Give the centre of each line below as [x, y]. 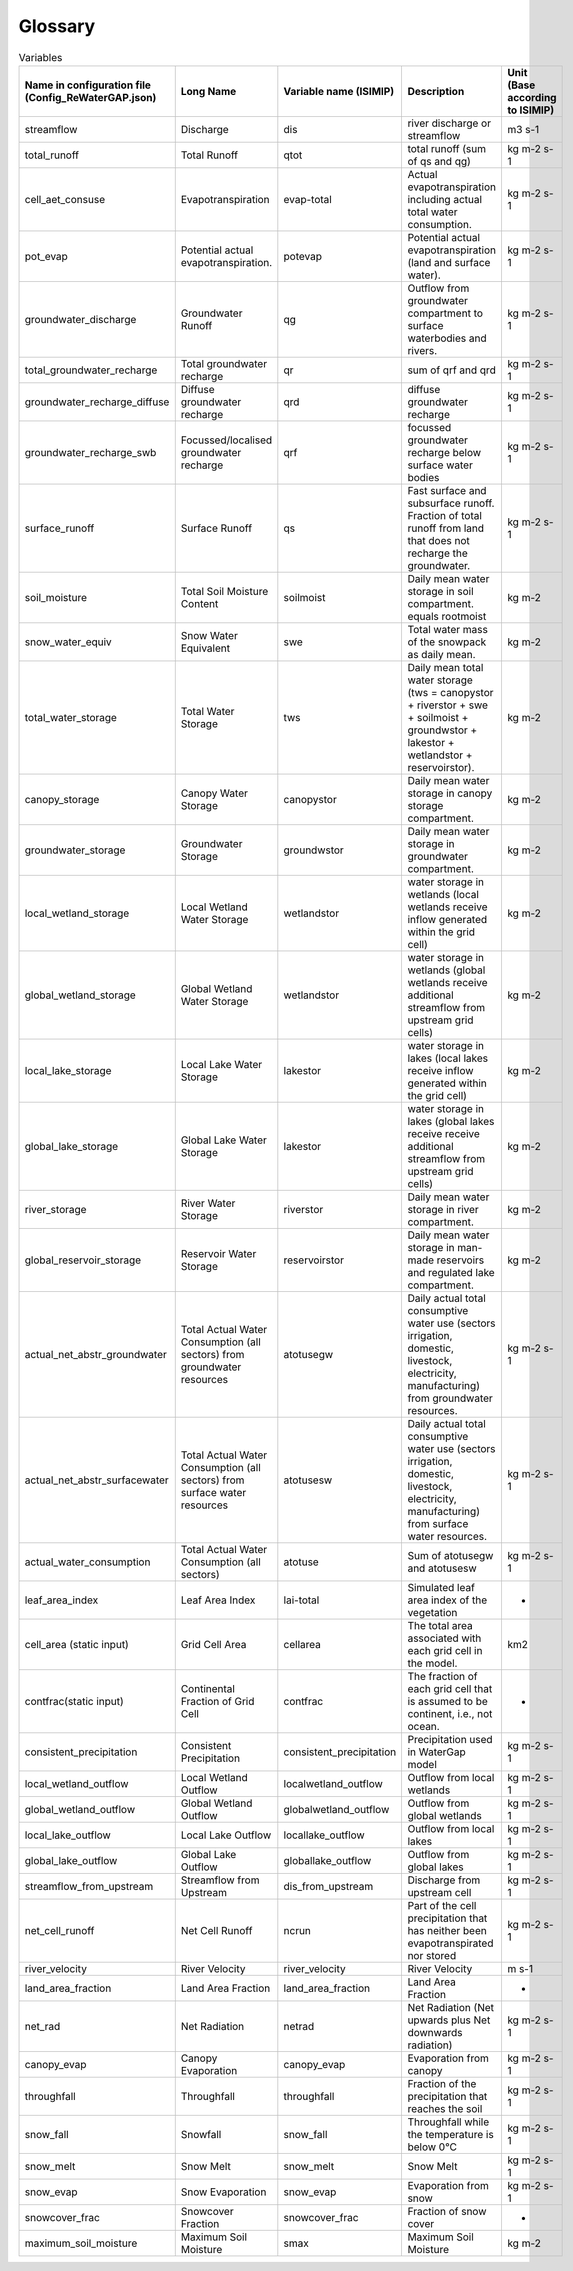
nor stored [432, 1955]
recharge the [438, 553]
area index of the [447, 1600]
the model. [432, 1663]
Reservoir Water [218, 1253]
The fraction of [443, 1676]
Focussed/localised [226, 440]
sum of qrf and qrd [452, 370]
